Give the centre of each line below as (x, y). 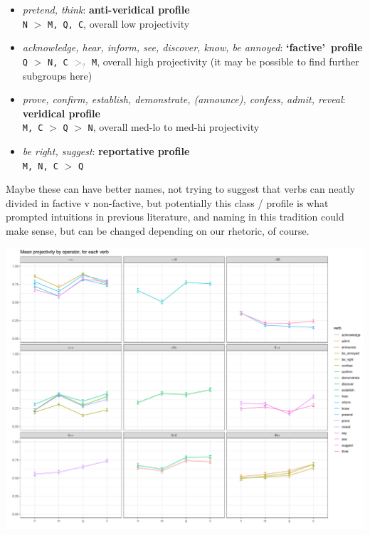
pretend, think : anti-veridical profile (106, 9)
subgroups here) (57, 75)
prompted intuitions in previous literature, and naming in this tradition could (175, 217)
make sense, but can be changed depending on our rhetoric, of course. (158, 230)
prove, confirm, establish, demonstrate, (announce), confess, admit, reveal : (184, 99)
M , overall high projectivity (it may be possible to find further (226, 61)
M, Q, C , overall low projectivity (118, 23)
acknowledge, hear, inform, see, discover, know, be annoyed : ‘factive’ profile (192, 47)
